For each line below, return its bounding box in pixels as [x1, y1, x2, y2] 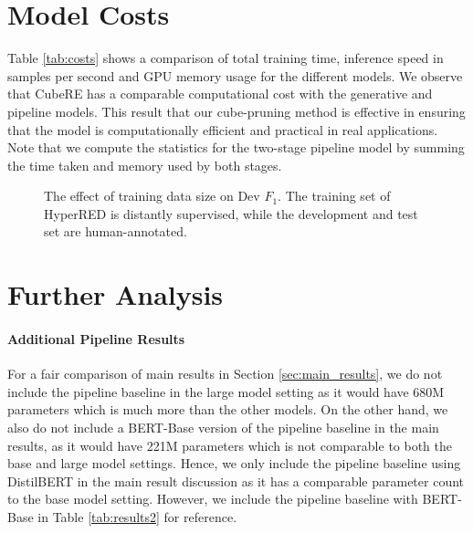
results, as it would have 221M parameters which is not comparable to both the [7, 435, 453, 455]
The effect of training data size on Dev [44, 186, 260, 205]
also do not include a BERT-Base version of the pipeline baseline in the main [7, 418, 439, 437]
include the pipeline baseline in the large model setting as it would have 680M [7, 381, 445, 401]
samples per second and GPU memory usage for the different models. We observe [7, 66, 463, 85]
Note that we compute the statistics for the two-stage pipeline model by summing [7, 138, 465, 157]
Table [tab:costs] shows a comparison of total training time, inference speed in [7, 48, 444, 68]
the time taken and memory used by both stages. [7, 155, 282, 174]
